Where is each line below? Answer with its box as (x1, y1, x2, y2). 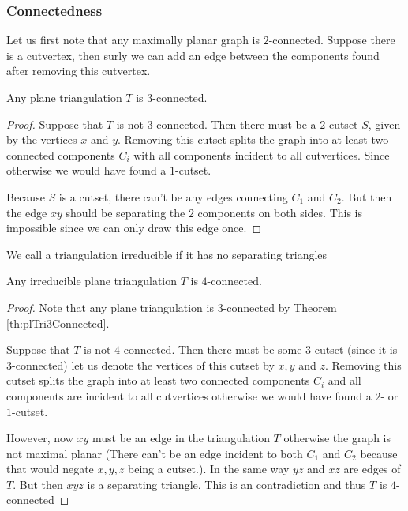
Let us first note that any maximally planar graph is (6, 32, 260, 48)
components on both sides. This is (197, 204, 363, 220)
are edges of (343, 460, 401, 477)
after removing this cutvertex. (6, 62, 151, 79)
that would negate (6, 460, 94, 477)
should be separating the (66, 204, 185, 220)
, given (368, 115, 401, 132)
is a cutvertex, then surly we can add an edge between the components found (6, 47, 380, 63)
